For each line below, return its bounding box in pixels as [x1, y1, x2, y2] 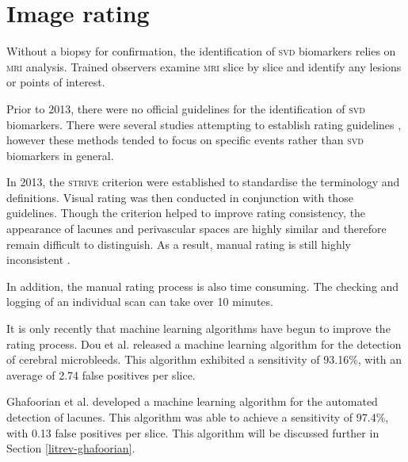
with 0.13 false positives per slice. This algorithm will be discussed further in [6, 424, 379, 441]
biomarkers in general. [6, 147, 114, 163]
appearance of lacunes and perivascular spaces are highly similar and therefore [6, 220, 387, 237]
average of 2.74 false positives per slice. [6, 366, 196, 383]
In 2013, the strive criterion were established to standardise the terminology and [6, 174, 400, 190]
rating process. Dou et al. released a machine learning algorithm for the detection [6, 335, 402, 352]
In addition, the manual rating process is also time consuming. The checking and [6, 277, 399, 294]
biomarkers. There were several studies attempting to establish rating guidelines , [6, 116, 402, 132]
